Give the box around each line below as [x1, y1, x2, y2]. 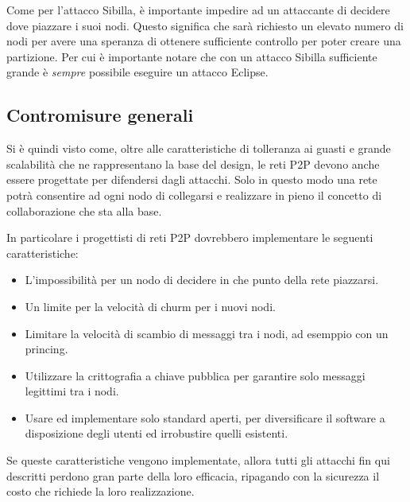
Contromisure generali [6, 103, 194, 127]
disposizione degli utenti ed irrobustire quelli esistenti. [25, 425, 288, 442]
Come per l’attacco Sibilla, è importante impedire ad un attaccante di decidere [6, 2, 390, 18]
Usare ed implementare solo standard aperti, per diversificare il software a [25, 409, 385, 426]
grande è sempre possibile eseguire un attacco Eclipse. [6, 64, 269, 80]
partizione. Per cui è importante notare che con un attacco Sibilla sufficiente [6, 48, 377, 64]
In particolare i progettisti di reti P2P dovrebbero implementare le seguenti [6, 229, 373, 246]
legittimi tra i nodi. [25, 383, 119, 399]
